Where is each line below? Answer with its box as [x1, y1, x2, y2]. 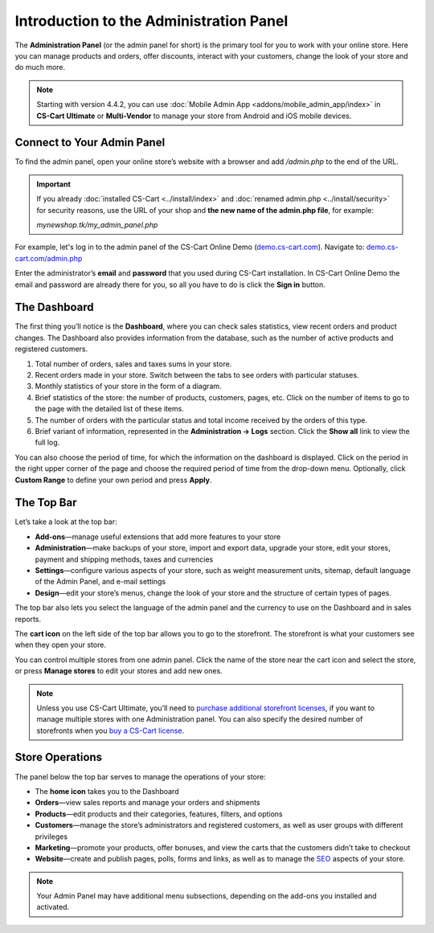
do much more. [14, 63, 66, 72]
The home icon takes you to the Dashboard [35, 786, 179, 796]
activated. [36, 902, 70, 912]
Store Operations [14, 751, 103, 764]
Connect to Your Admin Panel [14, 136, 166, 149]
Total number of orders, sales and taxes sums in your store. [35, 358, 232, 369]
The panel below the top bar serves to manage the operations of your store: [14, 771, 266, 781]
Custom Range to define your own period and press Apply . [14, 475, 212, 485]
